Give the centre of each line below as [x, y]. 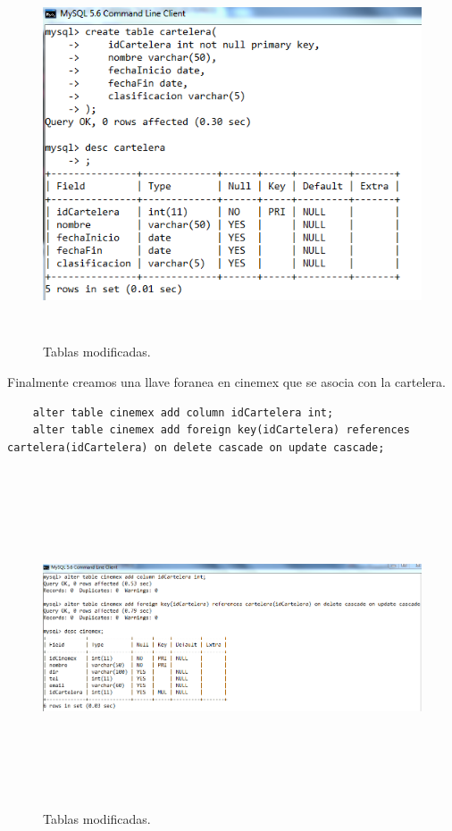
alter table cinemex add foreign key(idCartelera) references [222, 430]
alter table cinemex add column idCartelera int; [183, 412]
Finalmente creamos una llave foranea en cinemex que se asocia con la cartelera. [226, 381]
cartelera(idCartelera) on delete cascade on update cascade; [196, 447]
